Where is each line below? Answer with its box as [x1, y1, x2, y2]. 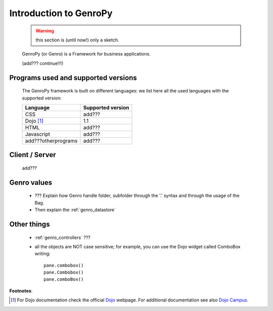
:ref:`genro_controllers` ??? [34, 234, 91, 240]
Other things [9, 220, 50, 228]
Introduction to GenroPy [9, 8, 113, 19]
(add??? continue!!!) [22, 60, 64, 66]
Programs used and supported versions [9, 73, 137, 82]
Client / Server [9, 150, 56, 159]
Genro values [9, 178, 53, 187]
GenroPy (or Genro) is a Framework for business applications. [22, 51, 151, 57]
